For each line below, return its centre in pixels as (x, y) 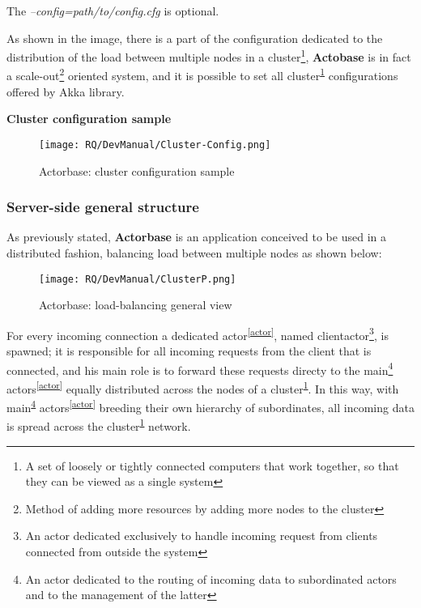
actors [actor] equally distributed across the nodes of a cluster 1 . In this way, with (203, 387)
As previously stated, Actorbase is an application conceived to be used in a (196, 237)
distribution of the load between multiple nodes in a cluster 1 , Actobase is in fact (209, 55)
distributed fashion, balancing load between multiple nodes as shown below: (194, 252)
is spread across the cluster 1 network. (99, 425)
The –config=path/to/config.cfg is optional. (113, 11)
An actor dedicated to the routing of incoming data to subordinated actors (211, 578)
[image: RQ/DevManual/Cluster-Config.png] (155, 145)
